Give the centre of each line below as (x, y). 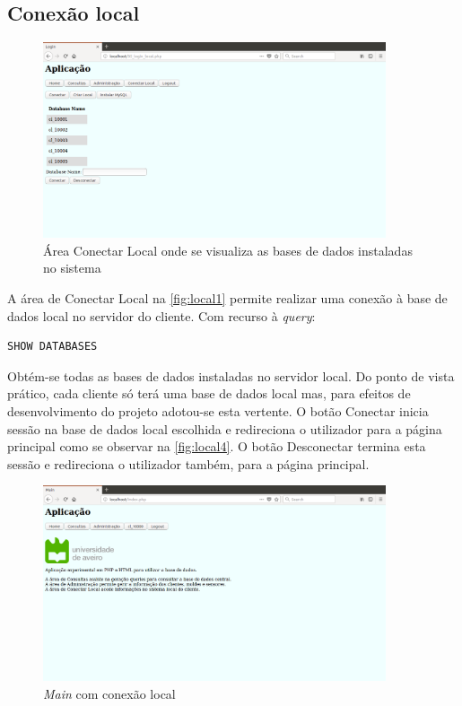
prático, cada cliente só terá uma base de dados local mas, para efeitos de (209, 393)
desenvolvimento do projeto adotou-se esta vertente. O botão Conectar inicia (218, 410)
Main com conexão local (109, 693)
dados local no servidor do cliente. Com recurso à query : (161, 315)
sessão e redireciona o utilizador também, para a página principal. (188, 463)
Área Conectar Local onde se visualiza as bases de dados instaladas (228, 250)
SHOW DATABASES (52, 347)
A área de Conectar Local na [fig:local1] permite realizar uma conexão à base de (227, 297)
